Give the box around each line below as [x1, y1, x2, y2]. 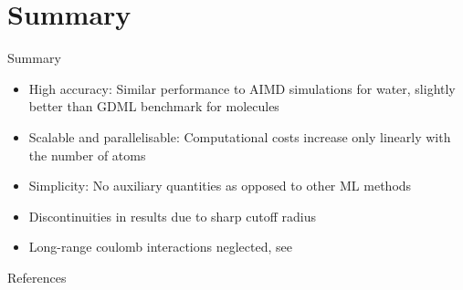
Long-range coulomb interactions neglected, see [28, 237, 292, 256]
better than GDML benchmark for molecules [28, 97, 279, 116]
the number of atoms [28, 145, 146, 164]
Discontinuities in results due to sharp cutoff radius [28, 206, 317, 225]
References [7, 267, 67, 286]
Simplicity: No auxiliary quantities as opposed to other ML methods [28, 176, 412, 195]
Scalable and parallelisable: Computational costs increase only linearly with [28, 127, 451, 146]
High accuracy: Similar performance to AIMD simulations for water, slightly [28, 78, 456, 98]
